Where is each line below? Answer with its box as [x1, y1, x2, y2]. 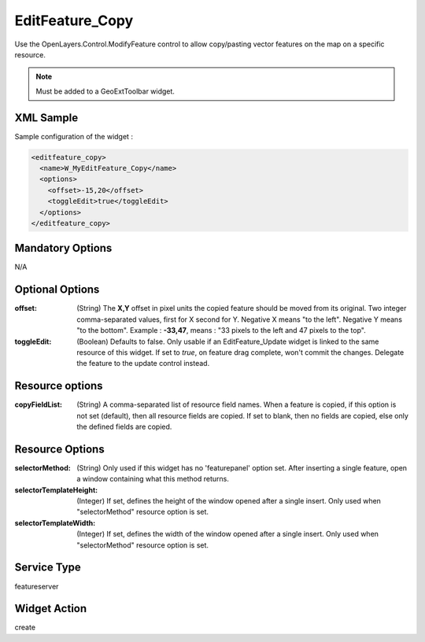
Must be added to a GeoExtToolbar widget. [35, 87, 175, 96]
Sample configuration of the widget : [14, 131, 134, 141]
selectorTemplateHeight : [14, 485, 98, 495]
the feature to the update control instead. [76, 359, 210, 368]
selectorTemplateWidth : [14, 518, 96, 527]
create [14, 622, 35, 633]
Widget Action [14, 602, 87, 615]
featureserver [14, 581, 59, 591]
